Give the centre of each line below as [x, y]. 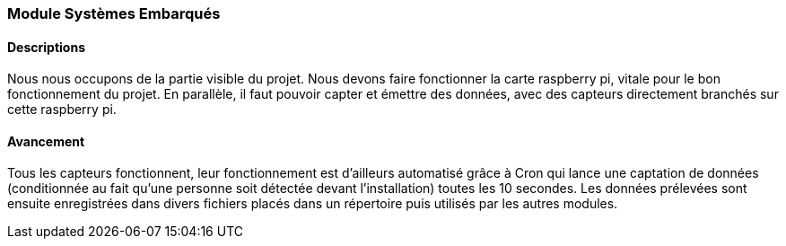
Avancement [46, 141]
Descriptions [46, 47]
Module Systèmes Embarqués [114, 13]
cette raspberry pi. [62, 110]
